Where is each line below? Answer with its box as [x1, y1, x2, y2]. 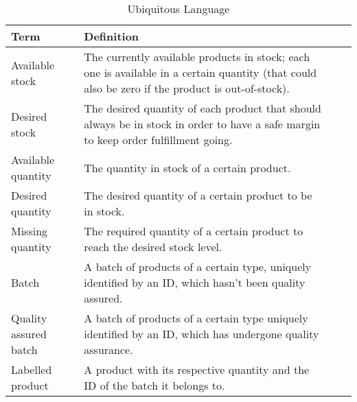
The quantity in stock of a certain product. [84, 159, 291, 176]
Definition [84, 28, 139, 44]
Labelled [11, 362, 52, 377]
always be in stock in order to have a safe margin [84, 116, 321, 132]
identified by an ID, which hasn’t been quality [84, 274, 306, 290]
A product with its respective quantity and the [84, 362, 310, 377]
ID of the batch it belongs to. [84, 377, 225, 393]
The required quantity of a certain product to [84, 223, 303, 239]
